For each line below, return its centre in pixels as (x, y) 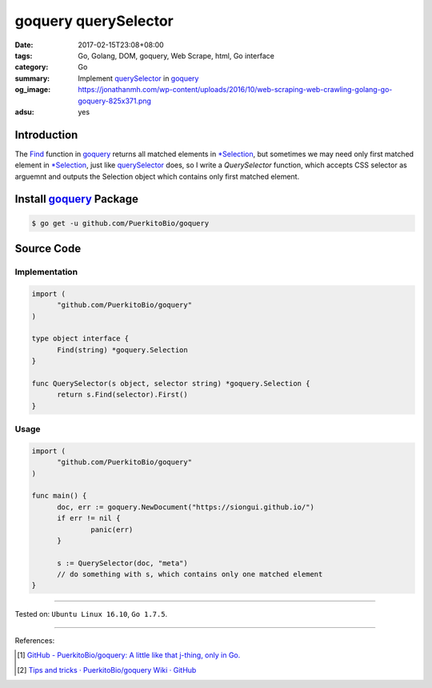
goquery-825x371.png (115, 101)
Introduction (46, 135)
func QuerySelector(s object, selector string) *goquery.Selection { (171, 383)
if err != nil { (89, 518)
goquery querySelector (94, 21)
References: (35, 640)
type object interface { (80, 339)
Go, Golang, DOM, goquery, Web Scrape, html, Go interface (176, 55)
